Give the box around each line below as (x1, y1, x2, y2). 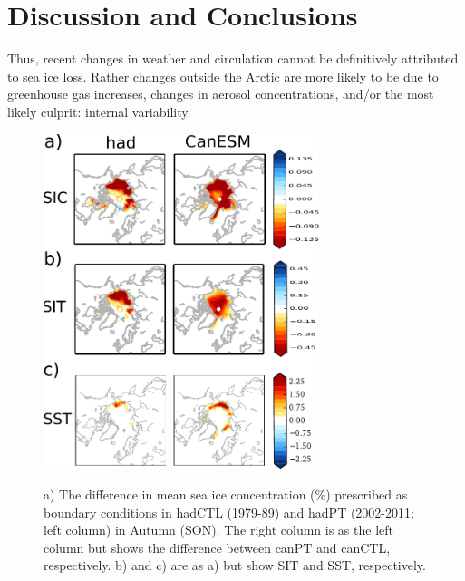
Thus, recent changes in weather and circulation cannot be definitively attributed (7, 49, 459, 68)
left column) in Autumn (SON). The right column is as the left (44, 520, 393, 539)
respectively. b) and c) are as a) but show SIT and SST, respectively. (44, 556, 426, 575)
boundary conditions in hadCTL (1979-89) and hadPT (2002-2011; (44, 502, 414, 521)
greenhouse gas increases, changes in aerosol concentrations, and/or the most (7, 84, 434, 103)
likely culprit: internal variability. (7, 102, 191, 121)
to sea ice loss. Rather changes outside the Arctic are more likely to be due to (7, 66, 439, 85)
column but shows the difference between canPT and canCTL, (44, 537, 391, 557)
